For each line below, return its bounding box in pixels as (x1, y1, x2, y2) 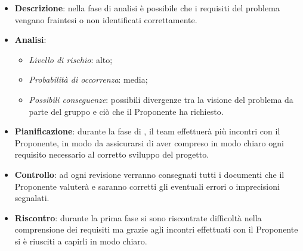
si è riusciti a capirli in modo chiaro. (14, 234, 147, 247)
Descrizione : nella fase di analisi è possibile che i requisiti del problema (14, 2, 280, 14)
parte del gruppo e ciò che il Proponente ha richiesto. (29, 105, 224, 117)
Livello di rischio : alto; (29, 53, 113, 65)
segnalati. (14, 192, 50, 204)
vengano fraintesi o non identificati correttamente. (14, 13, 197, 26)
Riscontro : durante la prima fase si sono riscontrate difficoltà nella (14, 211, 262, 224)
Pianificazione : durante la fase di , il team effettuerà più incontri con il (14, 125, 280, 137)
